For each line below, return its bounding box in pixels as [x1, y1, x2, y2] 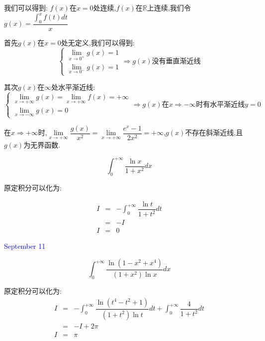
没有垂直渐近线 [152, 57, 201, 65]
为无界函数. [23, 140, 61, 150]
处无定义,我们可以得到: [61, 37, 135, 47]
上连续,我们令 [147, 2, 191, 12]
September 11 [4, 241, 46, 251]
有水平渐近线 [203, 101, 245, 109]
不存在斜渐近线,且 [185, 127, 243, 138]
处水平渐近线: [51, 82, 95, 92]
